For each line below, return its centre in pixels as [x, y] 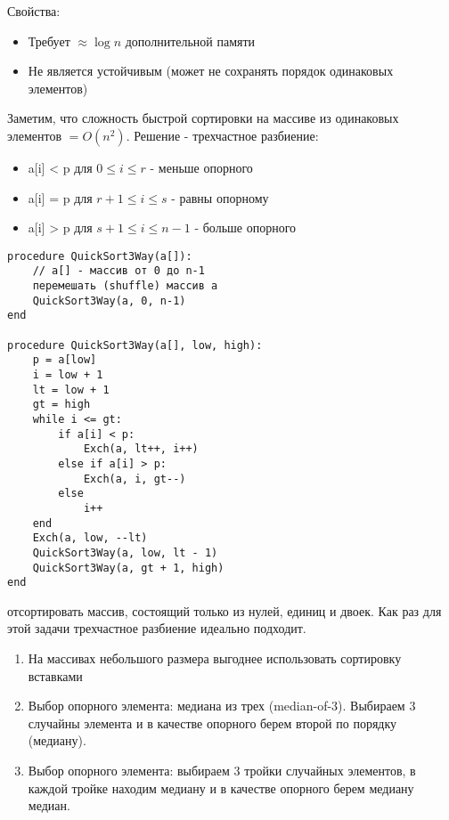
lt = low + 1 [71, 390]
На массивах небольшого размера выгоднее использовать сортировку [215, 658]
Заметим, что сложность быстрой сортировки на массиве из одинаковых [203, 118]
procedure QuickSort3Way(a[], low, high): [135, 345]
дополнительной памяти [190, 41]
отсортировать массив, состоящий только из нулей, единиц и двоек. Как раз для [224, 610]
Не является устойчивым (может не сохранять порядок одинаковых [211, 71]
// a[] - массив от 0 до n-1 [118, 271]
